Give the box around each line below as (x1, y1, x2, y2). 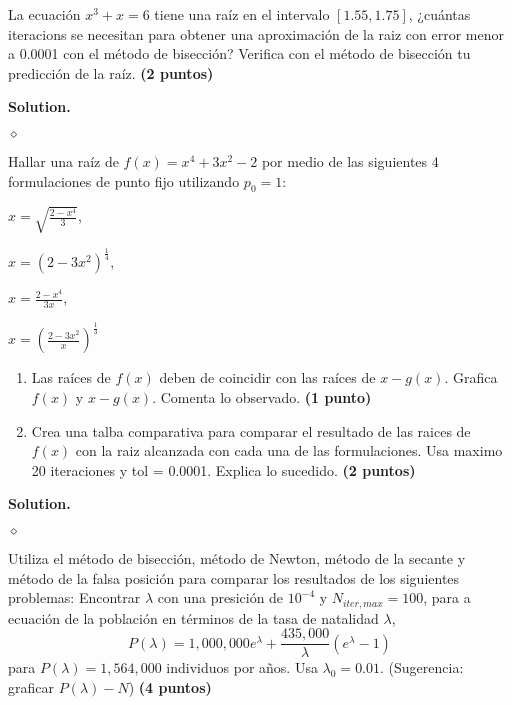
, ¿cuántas (408, 4, 471, 24)
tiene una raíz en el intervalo (154, 4, 330, 24)
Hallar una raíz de (8, 150, 119, 171)
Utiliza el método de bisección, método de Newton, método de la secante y (8, 548, 466, 569)
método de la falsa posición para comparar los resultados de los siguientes (8, 567, 460, 588)
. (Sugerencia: (380, 657, 464, 678)
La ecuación (8, 4, 81, 24)
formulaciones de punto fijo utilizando (8, 170, 240, 191)
